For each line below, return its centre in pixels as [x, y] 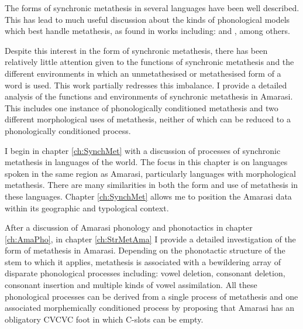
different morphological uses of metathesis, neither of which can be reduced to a [148, 119]
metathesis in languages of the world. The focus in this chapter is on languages [146, 162]
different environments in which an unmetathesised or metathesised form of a [143, 73]
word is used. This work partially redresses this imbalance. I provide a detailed [146, 85]
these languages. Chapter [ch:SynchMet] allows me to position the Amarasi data [148, 196]
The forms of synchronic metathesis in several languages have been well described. [152, 8]
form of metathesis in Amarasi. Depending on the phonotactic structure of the [145, 250]
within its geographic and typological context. [87, 208]
